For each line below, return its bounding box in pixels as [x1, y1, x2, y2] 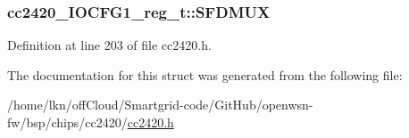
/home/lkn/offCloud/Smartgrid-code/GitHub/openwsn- [7, 95, 313, 114]
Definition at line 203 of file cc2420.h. [7, 36, 212, 54]
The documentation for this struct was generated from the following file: [7, 65, 403, 84]
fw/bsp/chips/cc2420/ [7, 113, 128, 131]
